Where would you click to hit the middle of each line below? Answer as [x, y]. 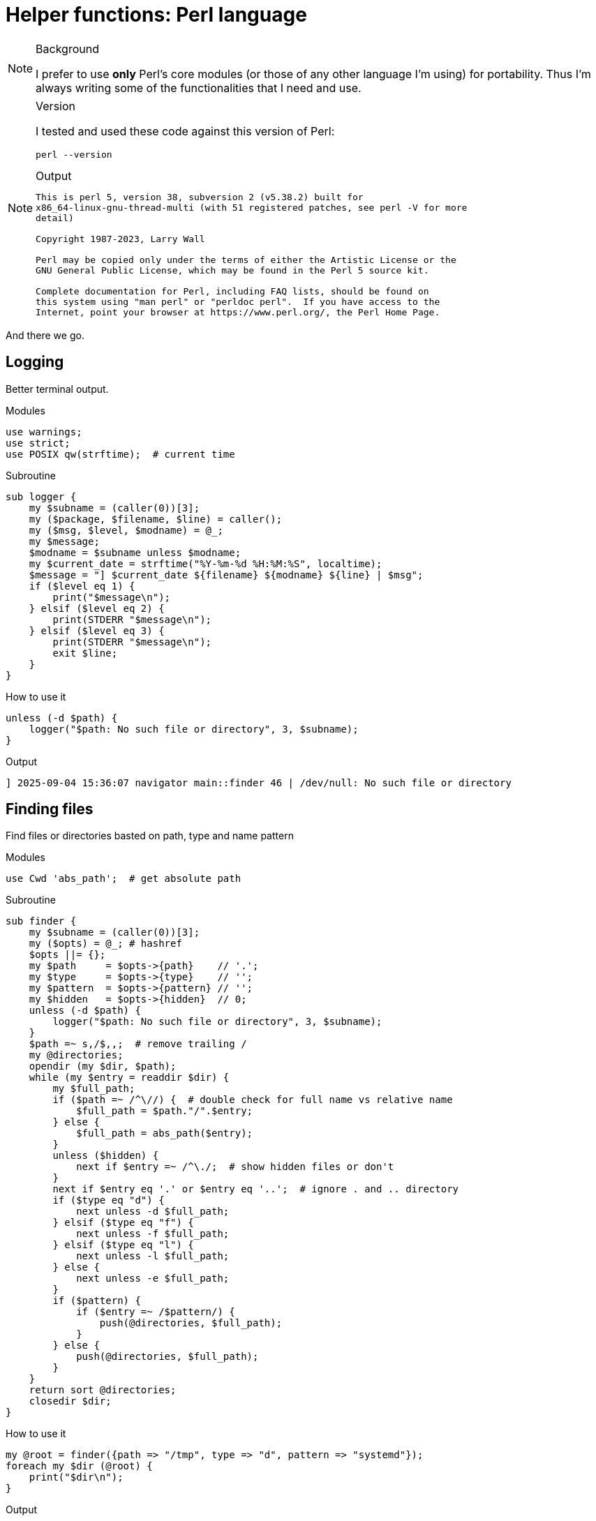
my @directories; [76, 1055]
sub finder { [41, 921]
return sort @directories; [103, 1390]
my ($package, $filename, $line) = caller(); [156, 519]
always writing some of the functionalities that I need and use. [199, 88]
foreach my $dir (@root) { [79, 1466]
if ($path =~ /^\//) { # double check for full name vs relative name [253, 1100]
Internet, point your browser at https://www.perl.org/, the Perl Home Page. [238, 312]
